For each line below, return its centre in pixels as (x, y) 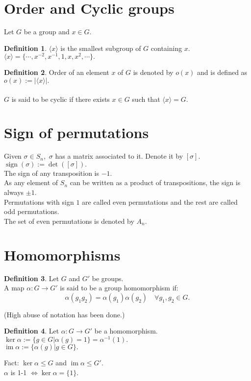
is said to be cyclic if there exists (61, 99)
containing (166, 48)
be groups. (108, 278)
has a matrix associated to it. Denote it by (119, 156)
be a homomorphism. (126, 331)
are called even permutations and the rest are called (160, 202)
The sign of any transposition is (52, 173)
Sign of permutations (76, 132)
